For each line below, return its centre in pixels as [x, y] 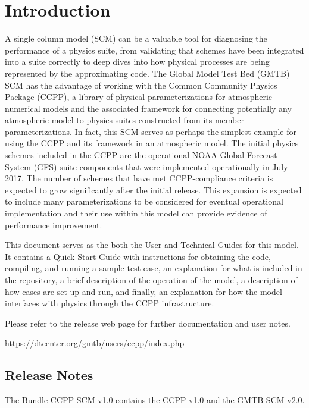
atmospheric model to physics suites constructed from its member [124, 120]
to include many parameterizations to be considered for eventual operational [144, 201]
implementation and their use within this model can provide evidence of [136, 213]
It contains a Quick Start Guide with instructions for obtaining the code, [138, 256]
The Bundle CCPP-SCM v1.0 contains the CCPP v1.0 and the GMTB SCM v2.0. [155, 400]
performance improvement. [54, 225]
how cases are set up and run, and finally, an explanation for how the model [143, 291]
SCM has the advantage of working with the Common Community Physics [141, 85]
